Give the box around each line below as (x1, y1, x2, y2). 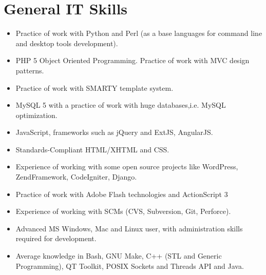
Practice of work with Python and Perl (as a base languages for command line (15, 28, 262, 38)
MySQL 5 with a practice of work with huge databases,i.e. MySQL (15, 100, 226, 110)
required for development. (15, 233, 97, 244)
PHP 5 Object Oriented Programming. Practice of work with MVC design (15, 55, 250, 66)
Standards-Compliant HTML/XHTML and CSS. (15, 144, 169, 154)
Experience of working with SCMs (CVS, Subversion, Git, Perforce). (15, 206, 231, 217)
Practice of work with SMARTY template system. (15, 82, 174, 93)
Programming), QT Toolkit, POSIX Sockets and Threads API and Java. (15, 260, 244, 271)
